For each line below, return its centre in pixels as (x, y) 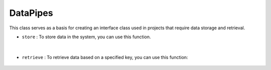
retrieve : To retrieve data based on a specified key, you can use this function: (105, 57)
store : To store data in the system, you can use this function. (86, 37)
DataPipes (31, 13)
